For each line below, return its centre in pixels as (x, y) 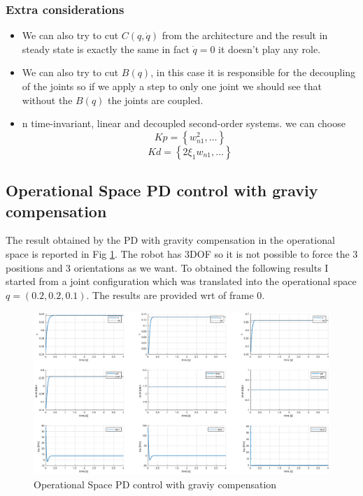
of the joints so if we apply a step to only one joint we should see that (172, 86)
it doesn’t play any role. (270, 49)
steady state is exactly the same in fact (106, 49)
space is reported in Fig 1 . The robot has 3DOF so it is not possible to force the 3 (182, 253)
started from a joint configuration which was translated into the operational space (181, 281)
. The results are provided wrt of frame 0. (176, 294)
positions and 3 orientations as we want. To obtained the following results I (167, 267)
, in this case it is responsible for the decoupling (253, 72)
